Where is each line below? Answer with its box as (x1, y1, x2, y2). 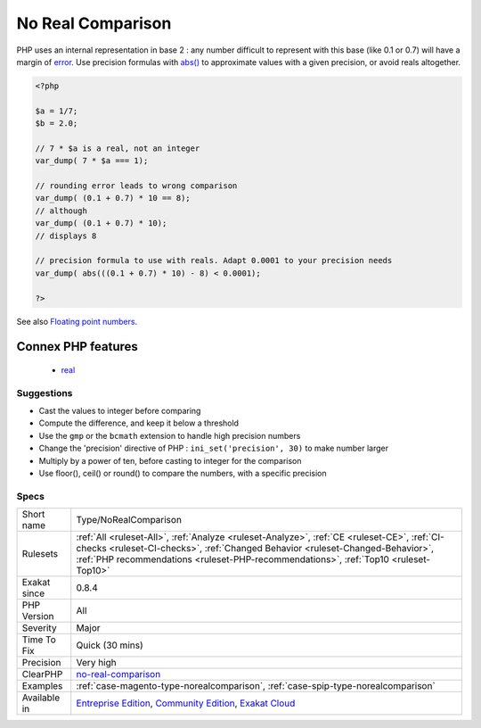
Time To (21, 633, 57, 646)
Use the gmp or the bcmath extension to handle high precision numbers (38, 430, 301, 441)
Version (21, 610, 54, 623)
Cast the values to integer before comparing (38, 406, 201, 417)
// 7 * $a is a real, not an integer (35, 143, 200, 153)
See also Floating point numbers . (16, 316, 138, 327)
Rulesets (21, 548, 58, 560)
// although (35, 205, 88, 216)
